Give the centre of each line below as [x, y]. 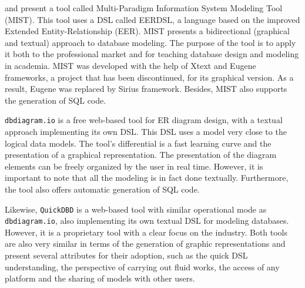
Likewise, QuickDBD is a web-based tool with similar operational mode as [136, 209]
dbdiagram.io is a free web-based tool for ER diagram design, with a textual [144, 120]
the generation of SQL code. [56, 100]
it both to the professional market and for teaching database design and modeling [152, 54]
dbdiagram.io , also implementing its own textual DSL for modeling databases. [147, 221]
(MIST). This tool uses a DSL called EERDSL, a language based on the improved [152, 19]
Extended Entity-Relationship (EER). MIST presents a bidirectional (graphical [147, 31]
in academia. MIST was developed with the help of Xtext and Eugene [130, 65]
